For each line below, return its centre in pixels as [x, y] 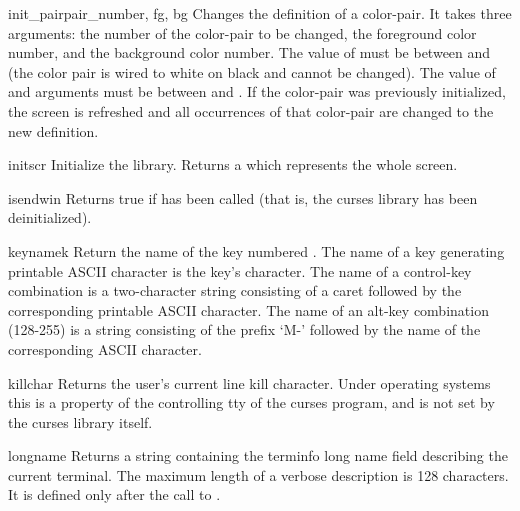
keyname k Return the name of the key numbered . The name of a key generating [256, 250]
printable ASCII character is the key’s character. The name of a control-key [240, 270]
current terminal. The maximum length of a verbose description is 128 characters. [258, 474]
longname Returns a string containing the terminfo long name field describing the [258, 455]
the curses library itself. [80, 421]
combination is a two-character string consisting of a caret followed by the [235, 290]
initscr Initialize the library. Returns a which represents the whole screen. [233, 164]
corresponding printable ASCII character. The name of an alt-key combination [248, 309]
